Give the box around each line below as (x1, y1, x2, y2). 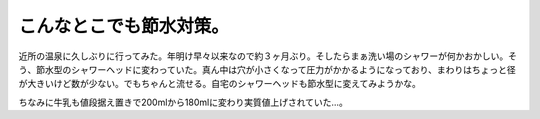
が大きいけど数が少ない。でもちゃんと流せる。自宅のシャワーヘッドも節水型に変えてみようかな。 (18, 78, 422, 90)
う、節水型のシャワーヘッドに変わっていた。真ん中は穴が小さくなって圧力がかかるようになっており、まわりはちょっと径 (18, 63, 516, 75)
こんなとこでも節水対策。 (18, 15, 230, 37)
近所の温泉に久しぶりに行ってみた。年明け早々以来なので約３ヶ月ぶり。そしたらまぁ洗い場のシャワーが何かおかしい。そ (18, 50, 518, 62)
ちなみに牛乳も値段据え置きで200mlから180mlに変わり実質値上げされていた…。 (18, 96, 349, 108)
